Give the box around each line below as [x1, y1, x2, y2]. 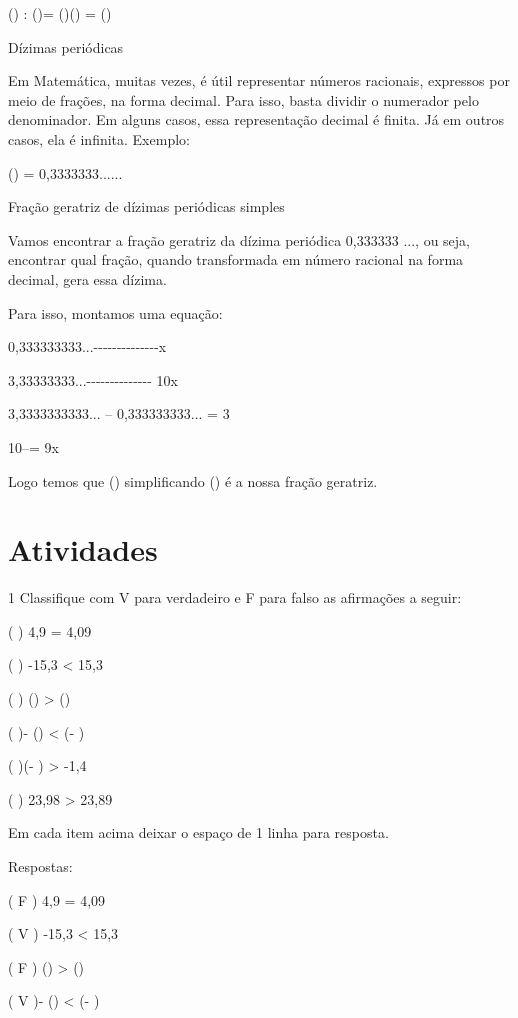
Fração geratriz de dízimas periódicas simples [8, 196, 285, 217]
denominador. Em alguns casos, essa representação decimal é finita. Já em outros [8, 109, 505, 130]
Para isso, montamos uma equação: [8, 302, 223, 323]
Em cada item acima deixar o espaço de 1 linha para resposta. [8, 822, 389, 843]
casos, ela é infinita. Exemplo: [8, 128, 190, 149]
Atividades [8, 529, 158, 570]
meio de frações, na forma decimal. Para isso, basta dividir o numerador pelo [8, 89, 479, 110]
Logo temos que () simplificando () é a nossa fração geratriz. [8, 470, 378, 491]
